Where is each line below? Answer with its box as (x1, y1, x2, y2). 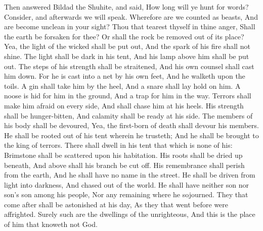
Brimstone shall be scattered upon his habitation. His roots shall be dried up (4, 149, 243, 160)
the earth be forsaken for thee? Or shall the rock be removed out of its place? (4, 31, 244, 41)
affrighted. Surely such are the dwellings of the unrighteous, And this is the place (4, 209, 255, 219)
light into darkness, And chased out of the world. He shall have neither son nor (4, 179, 249, 190)
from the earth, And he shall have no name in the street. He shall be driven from (4, 169, 255, 180)
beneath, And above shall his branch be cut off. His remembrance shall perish (4, 159, 245, 170)
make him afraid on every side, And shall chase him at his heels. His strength (4, 100, 244, 110)
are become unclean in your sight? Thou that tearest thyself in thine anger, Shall (4, 21, 255, 32)
